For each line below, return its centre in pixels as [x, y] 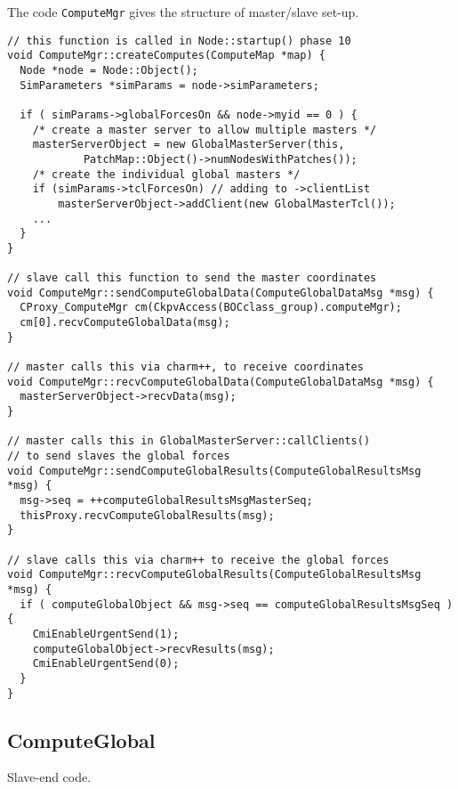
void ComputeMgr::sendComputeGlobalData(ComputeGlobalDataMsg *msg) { [221, 293]
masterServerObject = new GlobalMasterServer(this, [189, 145]
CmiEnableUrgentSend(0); [106, 664]
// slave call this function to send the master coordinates [192, 278]
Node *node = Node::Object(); [109, 70]
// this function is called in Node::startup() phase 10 [179, 41]
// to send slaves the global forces [119, 456]
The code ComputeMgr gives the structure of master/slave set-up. [183, 12]
